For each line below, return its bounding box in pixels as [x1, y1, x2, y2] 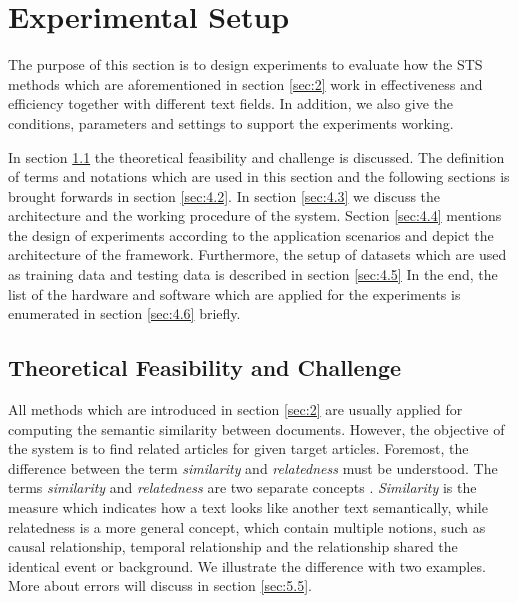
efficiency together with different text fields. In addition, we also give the [8, 93, 454, 114]
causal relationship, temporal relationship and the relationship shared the [8, 536, 458, 557]
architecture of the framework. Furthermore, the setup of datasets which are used [8, 244, 507, 265]
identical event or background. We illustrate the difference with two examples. [8, 555, 486, 576]
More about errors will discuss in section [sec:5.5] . [8, 575, 312, 596]
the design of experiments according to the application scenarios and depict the [8, 224, 494, 245]
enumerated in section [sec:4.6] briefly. [8, 303, 241, 324]
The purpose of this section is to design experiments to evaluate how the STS [8, 54, 483, 75]
